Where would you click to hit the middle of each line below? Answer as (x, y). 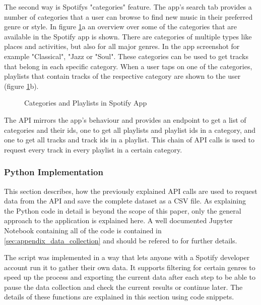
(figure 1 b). (21, 86)
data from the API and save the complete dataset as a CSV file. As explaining (125, 201)
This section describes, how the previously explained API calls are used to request (131, 191)
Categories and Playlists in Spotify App (86, 103)
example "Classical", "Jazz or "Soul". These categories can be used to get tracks (126, 56)
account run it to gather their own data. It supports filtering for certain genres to (130, 267)
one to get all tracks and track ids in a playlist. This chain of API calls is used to (129, 140)
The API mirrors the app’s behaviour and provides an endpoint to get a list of (125, 119)
